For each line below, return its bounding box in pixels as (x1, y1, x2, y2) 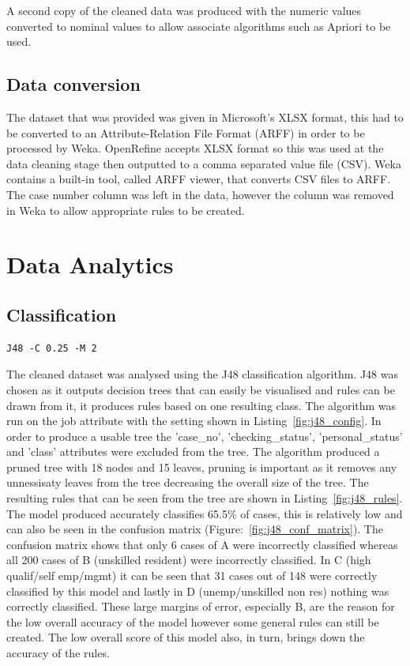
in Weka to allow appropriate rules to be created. (6, 201, 245, 218)
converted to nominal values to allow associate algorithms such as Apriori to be (6, 17, 391, 34)
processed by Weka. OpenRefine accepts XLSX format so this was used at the (6, 140, 384, 156)
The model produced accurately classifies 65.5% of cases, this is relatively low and (6, 505, 403, 521)
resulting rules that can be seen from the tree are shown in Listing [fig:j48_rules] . (6, 490, 403, 506)
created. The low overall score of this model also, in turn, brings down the (6, 629, 365, 645)
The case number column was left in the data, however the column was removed (6, 186, 394, 202)
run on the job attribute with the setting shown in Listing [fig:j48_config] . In (6, 412, 382, 429)
